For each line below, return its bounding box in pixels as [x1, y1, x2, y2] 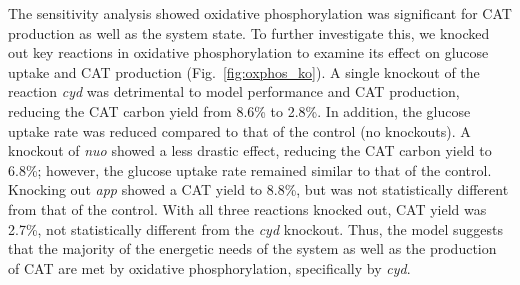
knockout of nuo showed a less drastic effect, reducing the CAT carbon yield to [8, 140, 492, 161]
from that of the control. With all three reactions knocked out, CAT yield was [8, 198, 487, 219]
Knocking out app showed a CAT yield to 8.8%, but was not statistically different [8, 179, 509, 200]
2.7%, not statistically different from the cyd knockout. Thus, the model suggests [8, 218, 503, 239]
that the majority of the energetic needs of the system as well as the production [8, 238, 497, 259]
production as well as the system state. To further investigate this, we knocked [8, 22, 490, 43]
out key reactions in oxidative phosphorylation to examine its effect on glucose [8, 42, 489, 63]
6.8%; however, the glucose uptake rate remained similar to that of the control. [8, 159, 492, 180]
